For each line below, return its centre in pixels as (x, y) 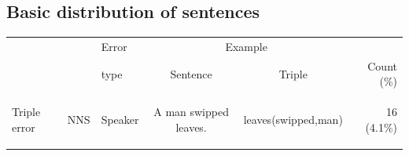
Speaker (120, 120)
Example (246, 46)
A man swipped (191, 112)
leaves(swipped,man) (293, 120)
